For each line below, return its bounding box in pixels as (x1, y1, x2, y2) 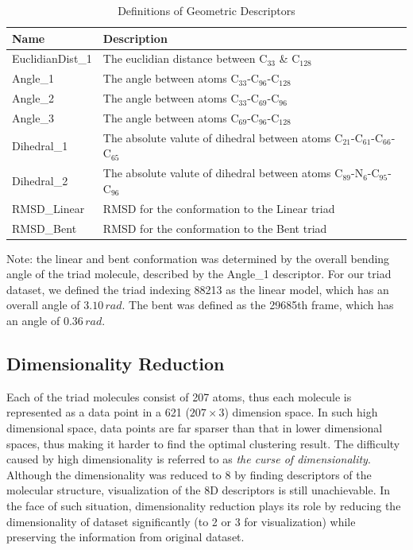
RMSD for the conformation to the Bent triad (102, 219, 327, 236)
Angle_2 (12, 90, 54, 107)
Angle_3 (12, 109, 54, 126)
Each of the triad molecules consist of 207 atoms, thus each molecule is (6, 388, 352, 405)
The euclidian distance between (102, 50, 256, 67)
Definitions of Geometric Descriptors (118, 2, 295, 18)
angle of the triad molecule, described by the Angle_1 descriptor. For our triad (6, 265, 392, 282)
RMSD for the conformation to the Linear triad (102, 199, 335, 216)
